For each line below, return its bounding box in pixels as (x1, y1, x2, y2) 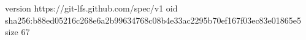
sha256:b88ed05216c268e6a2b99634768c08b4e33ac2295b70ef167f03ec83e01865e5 (5, 13, 302, 26)
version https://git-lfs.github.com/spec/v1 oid (5, 2, 178, 14)
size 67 (5, 25, 30, 38)
